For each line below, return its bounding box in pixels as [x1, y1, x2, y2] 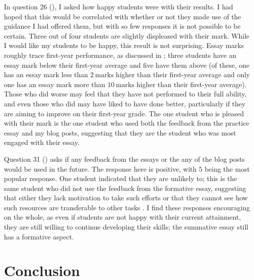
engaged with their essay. [4, 137, 80, 147]
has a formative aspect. [4, 231, 74, 241]
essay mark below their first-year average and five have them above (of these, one [4, 59, 250, 70]
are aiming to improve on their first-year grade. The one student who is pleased [4, 108, 244, 118]
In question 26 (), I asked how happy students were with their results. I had [4, 1, 233, 11]
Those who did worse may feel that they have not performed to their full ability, [4, 89, 247, 99]
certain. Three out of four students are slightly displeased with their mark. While [4, 30, 250, 41]
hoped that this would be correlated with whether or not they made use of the [4, 11, 241, 21]
